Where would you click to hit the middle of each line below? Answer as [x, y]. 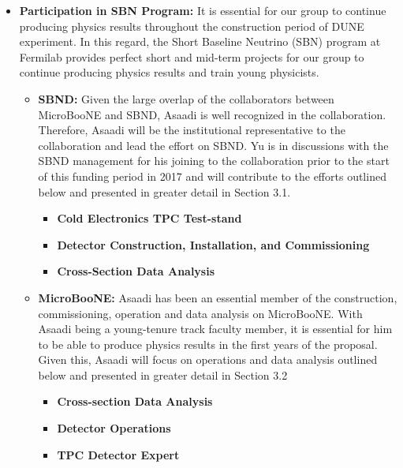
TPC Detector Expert [118, 454]
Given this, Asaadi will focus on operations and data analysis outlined [208, 359]
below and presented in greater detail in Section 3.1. [164, 191]
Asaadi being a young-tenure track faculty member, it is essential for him [215, 329]
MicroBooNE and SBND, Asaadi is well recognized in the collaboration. [212, 114]
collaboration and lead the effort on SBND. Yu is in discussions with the [213, 145]
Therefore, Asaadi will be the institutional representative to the [192, 130]
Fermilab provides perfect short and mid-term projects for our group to [192, 56]
